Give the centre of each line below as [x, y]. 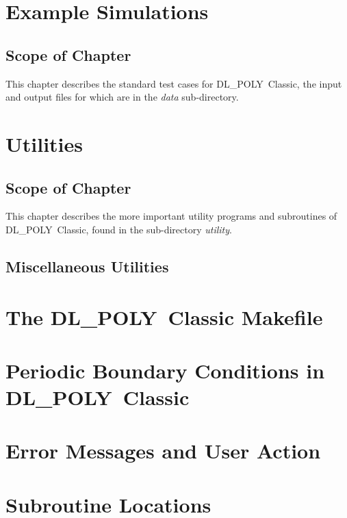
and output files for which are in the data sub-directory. [122, 97]
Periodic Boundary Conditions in [165, 370]
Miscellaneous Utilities [87, 266]
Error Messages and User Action [163, 451]
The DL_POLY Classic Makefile [164, 316]
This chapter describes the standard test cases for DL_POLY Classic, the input [174, 83]
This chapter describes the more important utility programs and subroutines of [171, 216]
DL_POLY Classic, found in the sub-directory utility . [119, 229]
